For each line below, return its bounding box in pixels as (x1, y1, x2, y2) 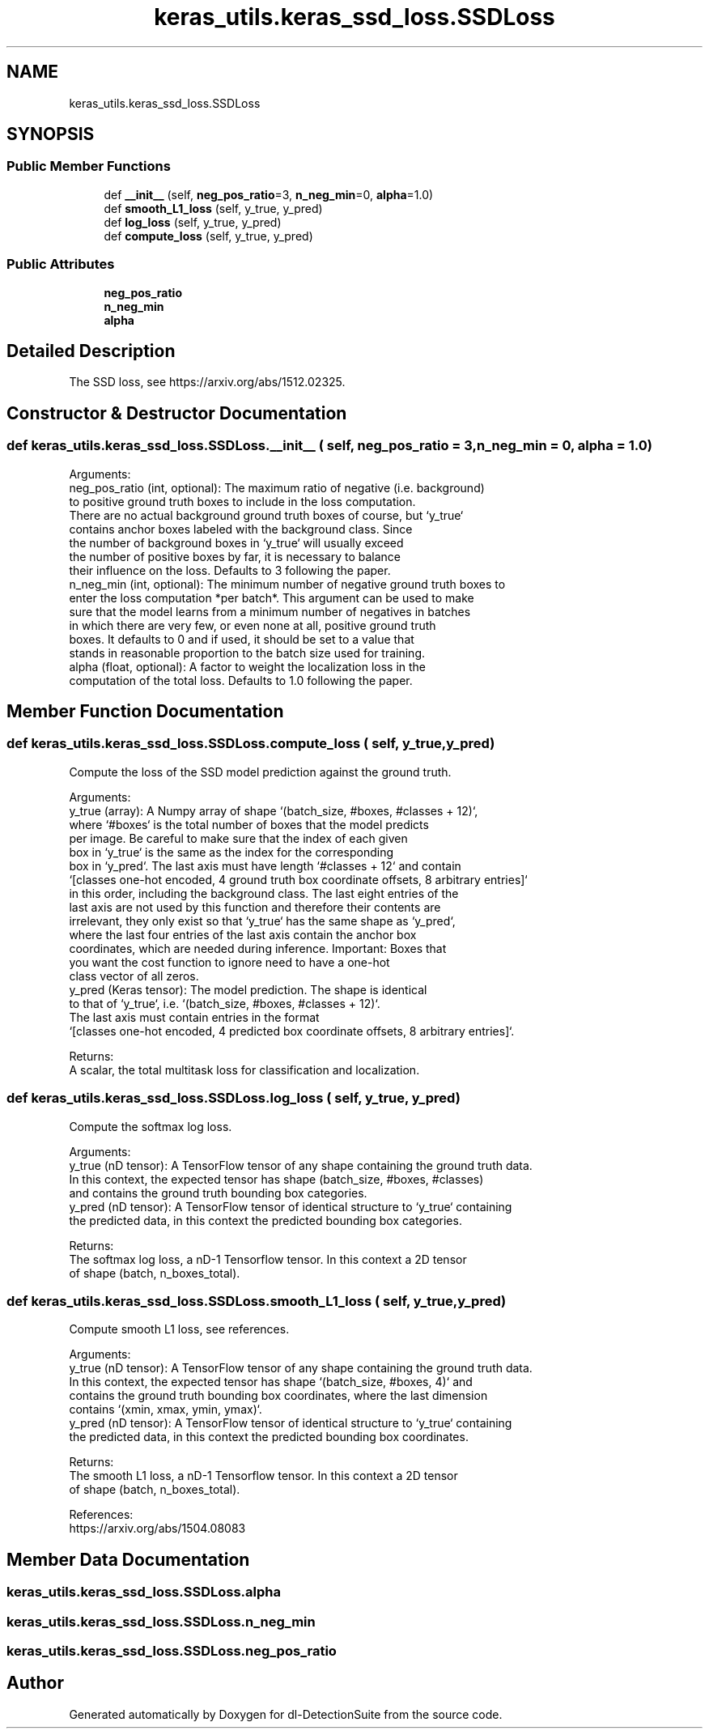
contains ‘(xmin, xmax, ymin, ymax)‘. (69, 1402, 262, 1417)
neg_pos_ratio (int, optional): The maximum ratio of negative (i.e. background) (69, 480, 485, 495)
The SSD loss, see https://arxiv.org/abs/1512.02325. (69, 375, 346, 389)
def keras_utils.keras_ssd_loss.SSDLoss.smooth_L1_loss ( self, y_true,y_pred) (6, 1292, 507, 1309)
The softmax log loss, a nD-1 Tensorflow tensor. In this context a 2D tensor (69, 1252, 467, 1266)
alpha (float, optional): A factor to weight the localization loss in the (69, 659, 427, 674)
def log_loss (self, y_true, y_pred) (104, 215, 282, 229)
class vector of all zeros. (69, 968, 199, 983)
